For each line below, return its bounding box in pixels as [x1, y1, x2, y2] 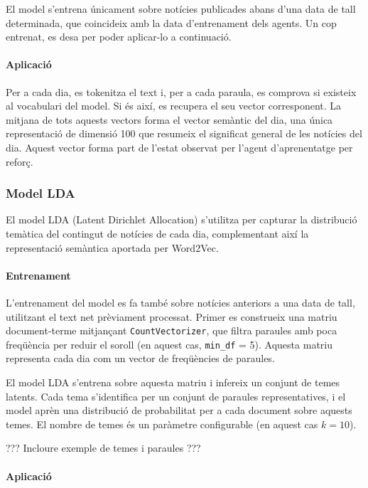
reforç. [6, 154, 33, 169]
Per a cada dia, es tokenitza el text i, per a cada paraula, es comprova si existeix [6, 84, 357, 99]
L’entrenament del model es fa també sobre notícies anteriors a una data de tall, [6, 295, 355, 309]
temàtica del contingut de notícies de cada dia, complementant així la [6, 226, 309, 240]
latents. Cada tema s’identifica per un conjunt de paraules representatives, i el [6, 388, 346, 403]
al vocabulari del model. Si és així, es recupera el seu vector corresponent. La [6, 98, 342, 113]
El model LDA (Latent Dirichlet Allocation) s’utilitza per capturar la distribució [6, 212, 357, 227]
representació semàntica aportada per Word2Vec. [6, 240, 219, 255]
